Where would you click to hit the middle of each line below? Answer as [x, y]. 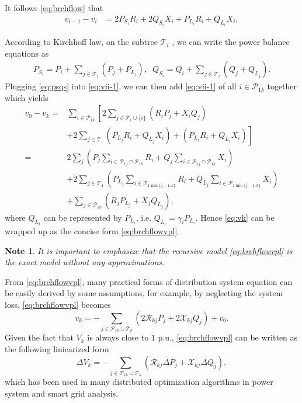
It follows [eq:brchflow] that [54, 8]
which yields [27, 97]
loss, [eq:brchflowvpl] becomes [58, 305]
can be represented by [83, 217]
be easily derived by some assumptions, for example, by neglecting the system [144, 293]
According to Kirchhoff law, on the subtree [81, 42]
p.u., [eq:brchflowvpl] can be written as [228, 337]
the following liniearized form [57, 348]
